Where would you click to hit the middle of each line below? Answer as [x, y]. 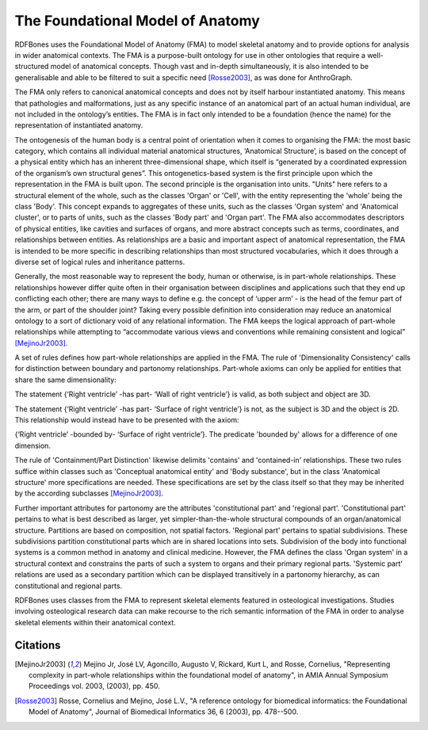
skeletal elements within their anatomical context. [95, 622]
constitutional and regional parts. [69, 586]
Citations [38, 645]
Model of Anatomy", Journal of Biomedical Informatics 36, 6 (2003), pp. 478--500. [164, 712]
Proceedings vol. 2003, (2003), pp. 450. [94, 686]
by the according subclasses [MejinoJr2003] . [89, 493]
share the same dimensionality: [65, 380]
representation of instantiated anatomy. [79, 125]
